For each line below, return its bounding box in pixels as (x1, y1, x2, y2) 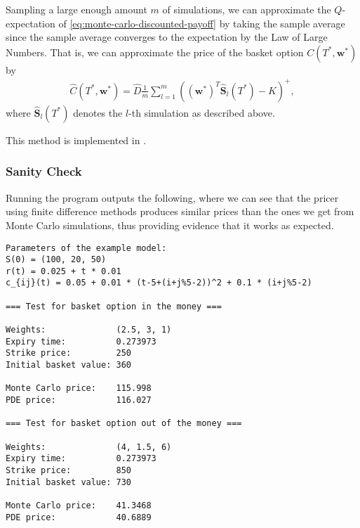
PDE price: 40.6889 (6, 512, 152, 522)
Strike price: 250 (6, 348, 131, 359)
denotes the (73, 105, 123, 120)
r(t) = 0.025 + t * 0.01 (6, 266, 121, 276)
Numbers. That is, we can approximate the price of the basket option (6, 44, 304, 59)
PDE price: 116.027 (6, 395, 152, 406)
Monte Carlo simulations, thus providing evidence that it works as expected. (6, 217, 334, 232)
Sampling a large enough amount (6, 2, 147, 16)
